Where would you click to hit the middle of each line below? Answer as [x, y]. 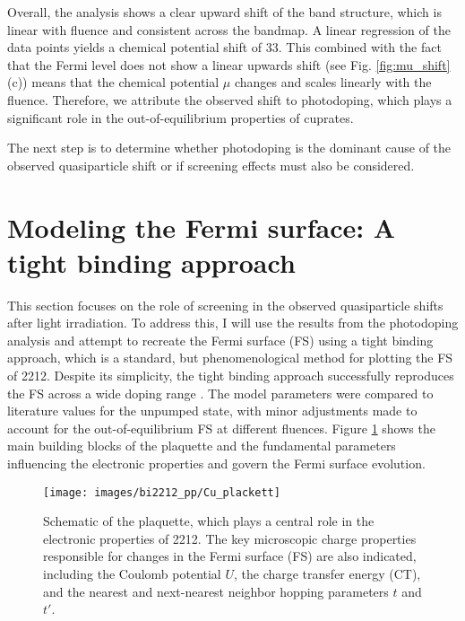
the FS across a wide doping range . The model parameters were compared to [220, 393]
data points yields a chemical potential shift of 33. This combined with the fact [224, 47]
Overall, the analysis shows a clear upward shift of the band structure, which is [224, 12]
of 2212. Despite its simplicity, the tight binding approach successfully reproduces [231, 376]
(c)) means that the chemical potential [113, 82]
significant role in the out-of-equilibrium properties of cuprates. [181, 117]
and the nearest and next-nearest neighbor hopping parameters [216, 591]
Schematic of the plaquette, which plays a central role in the [209, 521]
